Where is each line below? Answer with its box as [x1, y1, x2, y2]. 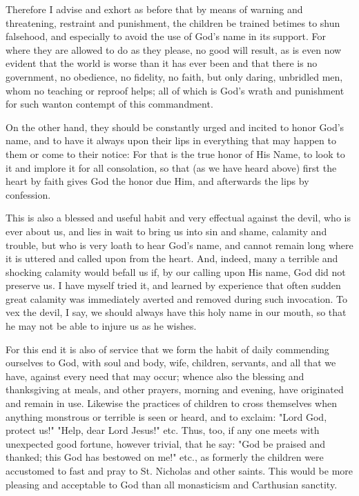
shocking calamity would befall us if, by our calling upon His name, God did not [6, 264, 346, 279]
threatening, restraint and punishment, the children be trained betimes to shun [6, 15, 340, 30]
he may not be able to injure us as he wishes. [6, 319, 197, 333]
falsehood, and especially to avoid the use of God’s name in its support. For [6, 29, 327, 43]
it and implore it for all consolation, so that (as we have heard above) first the [6, 160, 337, 175]
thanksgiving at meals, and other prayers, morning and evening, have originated [6, 382, 344, 397]
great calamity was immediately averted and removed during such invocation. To [6, 291, 347, 306]
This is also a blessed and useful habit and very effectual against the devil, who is [6, 210, 351, 225]
